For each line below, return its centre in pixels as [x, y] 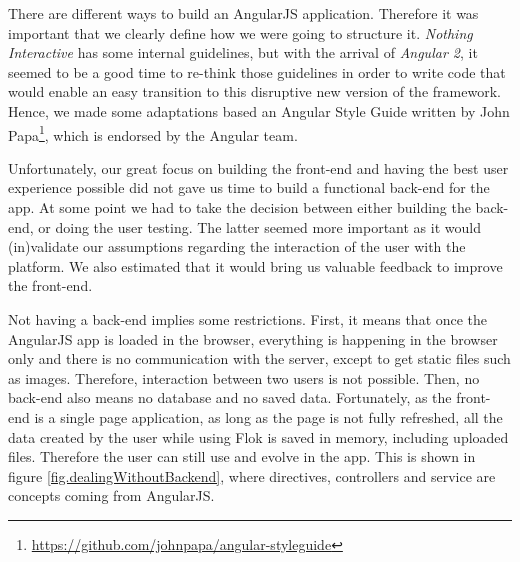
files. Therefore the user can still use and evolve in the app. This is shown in [242, 456]
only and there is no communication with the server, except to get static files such [259, 358]
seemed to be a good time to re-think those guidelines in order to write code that [257, 71]
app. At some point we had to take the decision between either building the [239, 207]
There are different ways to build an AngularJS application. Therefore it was [243, 13]
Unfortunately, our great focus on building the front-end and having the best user [258, 167]
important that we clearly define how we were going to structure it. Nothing [240, 32]
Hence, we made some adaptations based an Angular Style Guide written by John [259, 110]
